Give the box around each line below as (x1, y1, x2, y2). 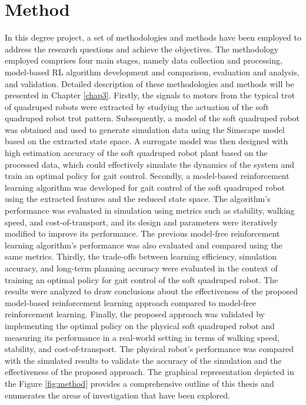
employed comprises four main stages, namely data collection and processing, (5, 54, 282, 67)
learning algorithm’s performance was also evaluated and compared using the (5, 238, 282, 251)
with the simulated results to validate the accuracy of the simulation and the (5, 354, 282, 366)
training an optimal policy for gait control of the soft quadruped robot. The (5, 273, 278, 286)
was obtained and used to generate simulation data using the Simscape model (5, 123, 285, 135)
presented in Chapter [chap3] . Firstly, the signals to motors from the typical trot (5, 89, 295, 101)
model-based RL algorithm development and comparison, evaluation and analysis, (5, 65, 300, 78)
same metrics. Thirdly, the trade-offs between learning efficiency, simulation (5, 250, 277, 263)
